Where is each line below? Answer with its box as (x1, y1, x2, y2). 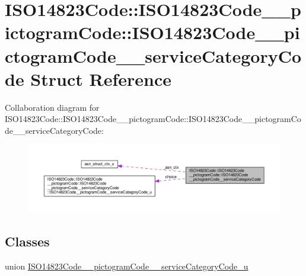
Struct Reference (30, 66, 171, 91)
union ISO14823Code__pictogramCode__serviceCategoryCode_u (5, 259, 248, 272)
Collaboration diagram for (5, 101, 100, 113)
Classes (5, 232, 50, 250)
